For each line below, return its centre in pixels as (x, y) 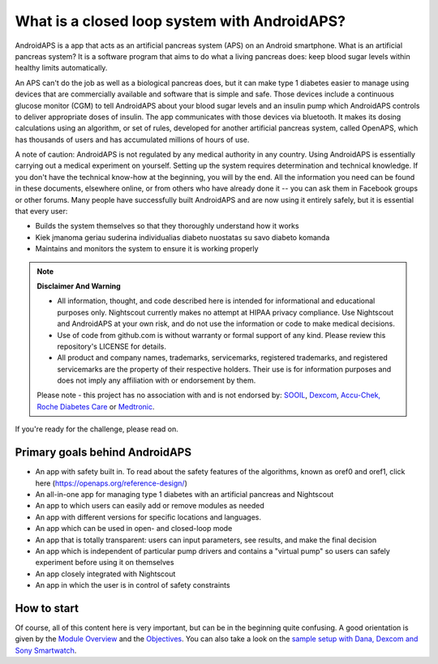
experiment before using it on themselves (105, 563)
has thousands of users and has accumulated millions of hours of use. (132, 139)
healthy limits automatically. (61, 68)
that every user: (41, 212)
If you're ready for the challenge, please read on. (97, 429)
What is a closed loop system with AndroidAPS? (180, 21)
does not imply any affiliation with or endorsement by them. (157, 380)
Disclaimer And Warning (79, 286)
